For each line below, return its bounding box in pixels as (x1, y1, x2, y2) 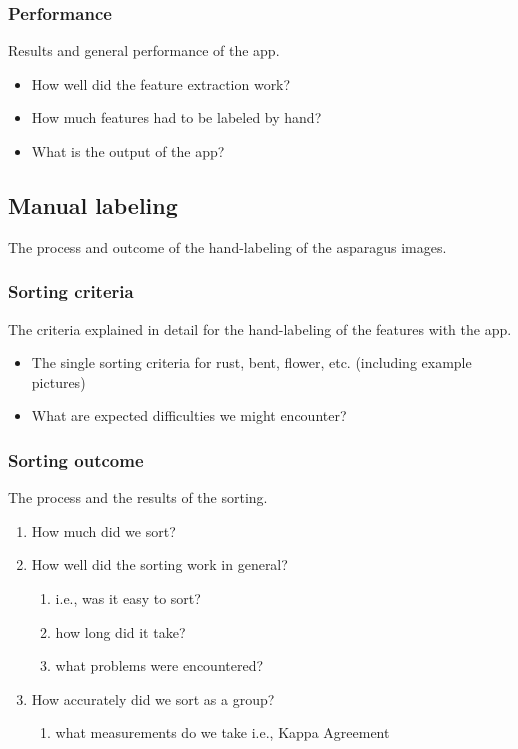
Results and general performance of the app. (8, 40, 280, 61)
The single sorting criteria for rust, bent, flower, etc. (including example (31, 352, 472, 373)
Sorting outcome (8, 447, 144, 472)
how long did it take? (55, 621, 186, 642)
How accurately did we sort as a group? (31, 688, 275, 709)
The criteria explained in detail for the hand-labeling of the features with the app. (8, 318, 512, 339)
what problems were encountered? (55, 655, 264, 676)
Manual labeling (8, 189, 178, 220)
